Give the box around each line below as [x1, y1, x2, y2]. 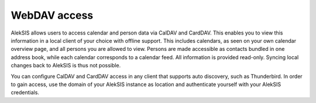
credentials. [11, 89, 39, 96]
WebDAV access [11, 9, 94, 22]
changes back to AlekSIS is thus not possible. [11, 62, 121, 69]
